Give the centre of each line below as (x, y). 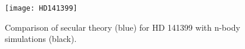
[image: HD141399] (41, 8)
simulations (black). (41, 39)
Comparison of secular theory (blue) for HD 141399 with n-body (123, 27)
